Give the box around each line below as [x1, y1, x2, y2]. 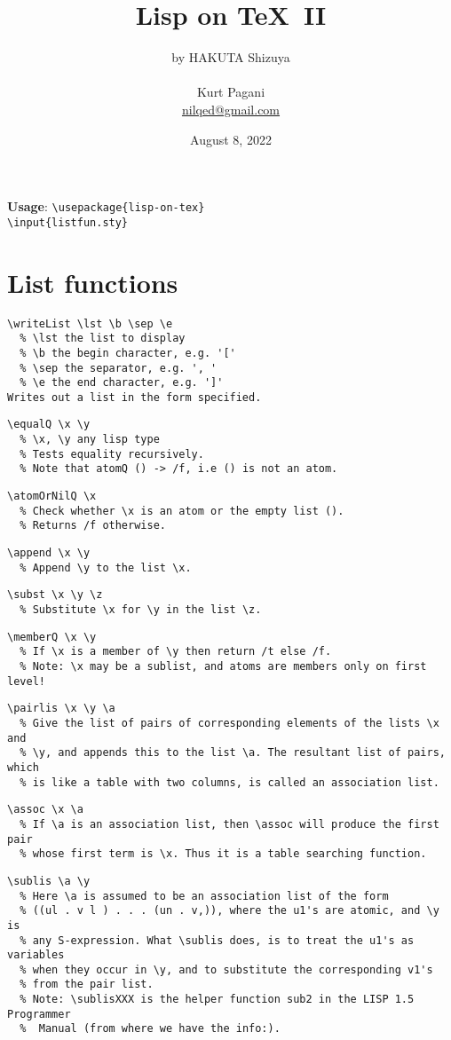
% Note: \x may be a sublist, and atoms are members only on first [20, 660, 427, 673]
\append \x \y [7, 547, 91, 560]
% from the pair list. [20, 978, 154, 991]
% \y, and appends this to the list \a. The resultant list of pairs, [20, 746, 446, 760]
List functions [7, 264, 178, 300]
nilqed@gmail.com [181, 99, 281, 118]
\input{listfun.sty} [7, 216, 129, 229]
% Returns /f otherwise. [20, 519, 166, 532]
